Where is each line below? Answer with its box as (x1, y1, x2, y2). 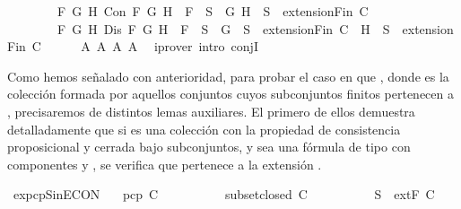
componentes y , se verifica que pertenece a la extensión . (7, 154, 322, 173)
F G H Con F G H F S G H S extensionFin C (57, 2, 369, 20)
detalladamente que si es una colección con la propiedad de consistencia (7, 119, 401, 138)
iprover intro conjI (153, 37, 258, 56)
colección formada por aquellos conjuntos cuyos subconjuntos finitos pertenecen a (7, 84, 454, 103)
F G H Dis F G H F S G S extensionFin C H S (57, 19, 390, 38)
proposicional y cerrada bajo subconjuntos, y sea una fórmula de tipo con (7, 137, 411, 156)
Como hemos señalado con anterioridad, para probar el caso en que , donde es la (7, 66, 449, 85)
